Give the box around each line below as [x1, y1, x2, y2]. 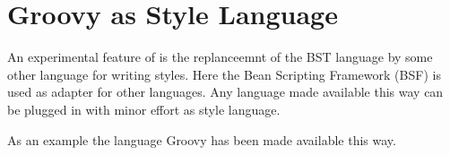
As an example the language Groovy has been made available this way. [7, 130, 396, 149]
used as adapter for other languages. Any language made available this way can [7, 82, 444, 101]
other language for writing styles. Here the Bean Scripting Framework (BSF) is [7, 65, 441, 83]
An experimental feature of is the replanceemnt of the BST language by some [7, 47, 433, 66]
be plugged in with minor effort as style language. [7, 99, 281, 118]
